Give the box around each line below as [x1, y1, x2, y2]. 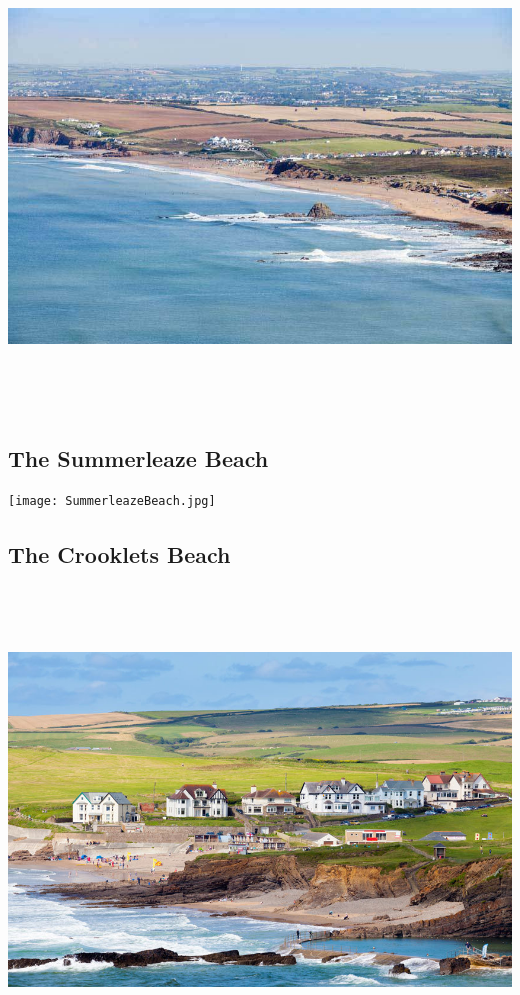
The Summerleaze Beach [8, 442, 269, 473]
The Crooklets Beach [8, 538, 231, 569]
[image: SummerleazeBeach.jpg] [8, 494, 216, 509]
